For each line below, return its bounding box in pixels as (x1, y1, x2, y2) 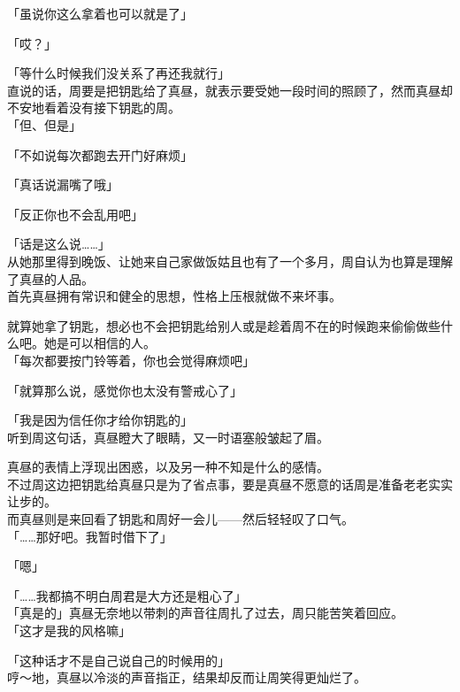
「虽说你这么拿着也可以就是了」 (7, 4, 193, 22)
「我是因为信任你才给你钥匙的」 (7, 411, 193, 429)
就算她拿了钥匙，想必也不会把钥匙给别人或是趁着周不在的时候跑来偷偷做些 (7, 316, 441, 334)
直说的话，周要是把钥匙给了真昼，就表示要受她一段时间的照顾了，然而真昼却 (7, 81, 453, 99)
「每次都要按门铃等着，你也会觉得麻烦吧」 (7, 350, 255, 369)
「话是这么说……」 (7, 235, 111, 253)
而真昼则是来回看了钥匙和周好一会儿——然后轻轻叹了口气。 (7, 510, 354, 528)
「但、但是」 (7, 115, 81, 134)
